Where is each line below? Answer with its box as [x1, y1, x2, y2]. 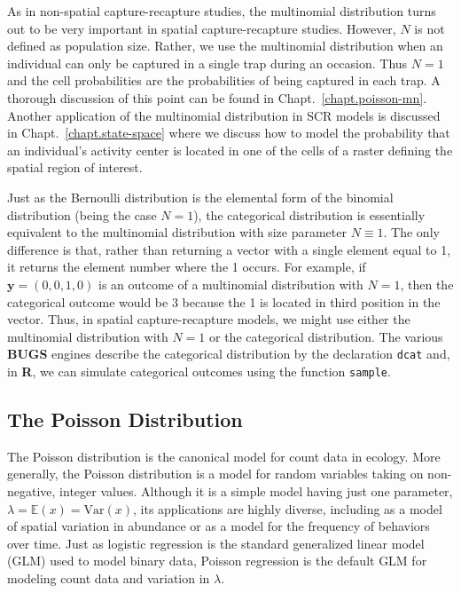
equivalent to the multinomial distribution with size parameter [7, 223, 347, 241]
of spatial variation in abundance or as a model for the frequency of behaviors [7, 517, 430, 535]
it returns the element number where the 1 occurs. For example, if [7, 257, 366, 276]
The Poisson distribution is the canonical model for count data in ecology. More [7, 447, 441, 465]
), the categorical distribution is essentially [193, 205, 426, 224]
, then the [400, 274, 454, 293]
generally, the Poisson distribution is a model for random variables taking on [7, 464, 424, 483]
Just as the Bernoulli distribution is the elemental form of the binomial [7, 187, 394, 206]
